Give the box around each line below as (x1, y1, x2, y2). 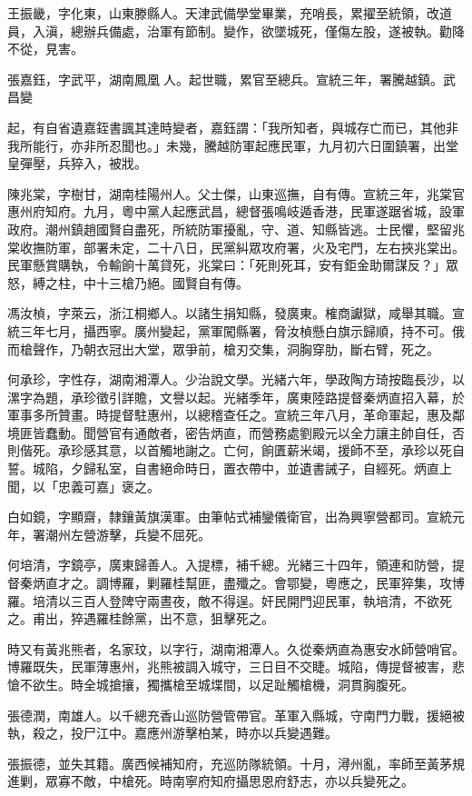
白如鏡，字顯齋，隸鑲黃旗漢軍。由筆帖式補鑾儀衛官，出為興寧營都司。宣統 (7, 507, 452, 526)
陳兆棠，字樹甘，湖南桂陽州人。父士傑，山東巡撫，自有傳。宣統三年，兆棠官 (7, 184, 465, 203)
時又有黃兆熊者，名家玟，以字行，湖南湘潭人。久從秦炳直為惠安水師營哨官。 (7, 639, 465, 658)
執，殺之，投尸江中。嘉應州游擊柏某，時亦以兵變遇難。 (7, 723, 338, 742)
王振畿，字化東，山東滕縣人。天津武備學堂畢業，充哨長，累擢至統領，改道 (7, 4, 452, 22)
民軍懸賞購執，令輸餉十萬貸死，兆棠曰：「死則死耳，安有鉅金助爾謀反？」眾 (7, 255, 458, 274)
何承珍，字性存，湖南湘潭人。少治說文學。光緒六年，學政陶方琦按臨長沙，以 (7, 370, 465, 389)
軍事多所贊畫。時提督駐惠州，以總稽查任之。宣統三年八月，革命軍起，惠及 (7, 405, 452, 424)
